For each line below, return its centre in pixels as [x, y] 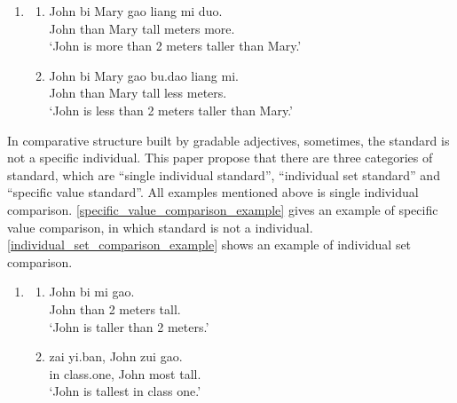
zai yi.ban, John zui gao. [116, 356]
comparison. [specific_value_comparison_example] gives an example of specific [223, 209]
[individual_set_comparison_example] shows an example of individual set [209, 245]
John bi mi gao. [92, 292]
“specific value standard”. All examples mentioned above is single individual [213, 192]
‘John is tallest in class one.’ [125, 391]
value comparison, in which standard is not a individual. [160, 227]
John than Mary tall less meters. [138, 93]
